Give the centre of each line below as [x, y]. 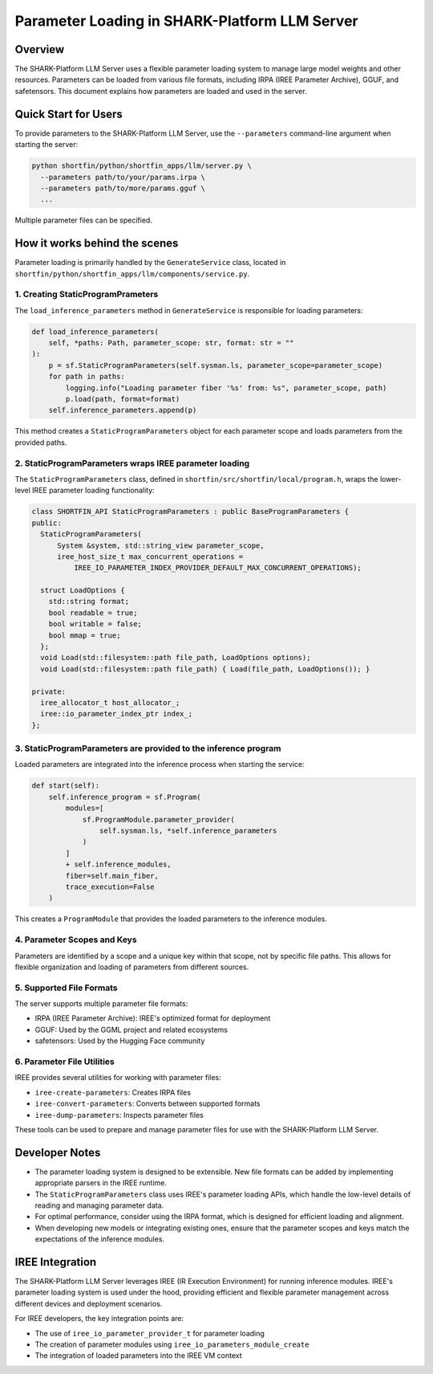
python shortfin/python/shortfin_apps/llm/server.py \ [142, 166]
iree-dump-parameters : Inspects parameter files [119, 1115]
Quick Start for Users [69, 114]
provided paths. [41, 442]
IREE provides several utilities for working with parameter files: [118, 1078]
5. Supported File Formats [66, 988]
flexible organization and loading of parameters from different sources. [132, 967]
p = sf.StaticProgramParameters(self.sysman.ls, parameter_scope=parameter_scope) [216, 365]
